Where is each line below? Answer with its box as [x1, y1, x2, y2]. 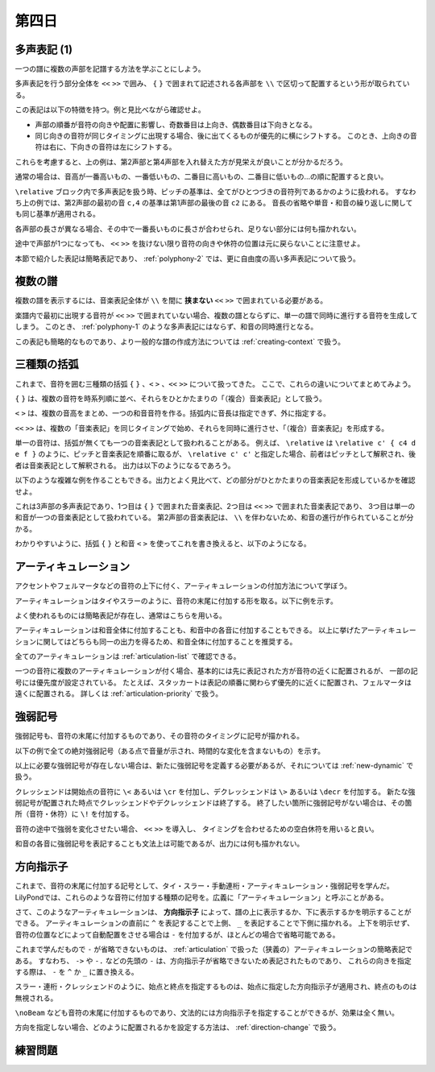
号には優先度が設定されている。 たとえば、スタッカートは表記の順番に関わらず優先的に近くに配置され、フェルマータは [14, 677, 412, 687]
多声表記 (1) [14, 43, 72, 56]
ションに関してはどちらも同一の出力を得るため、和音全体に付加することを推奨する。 [14, 636, 297, 646]
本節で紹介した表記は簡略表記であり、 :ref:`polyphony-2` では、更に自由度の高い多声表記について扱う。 [14, 254, 360, 263]
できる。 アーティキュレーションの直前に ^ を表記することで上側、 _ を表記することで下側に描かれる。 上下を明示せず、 [14, 918, 415, 928]
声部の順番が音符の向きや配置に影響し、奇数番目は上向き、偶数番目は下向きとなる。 [35, 119, 317, 129]
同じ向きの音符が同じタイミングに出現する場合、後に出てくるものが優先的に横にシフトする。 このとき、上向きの [35, 131, 411, 141]
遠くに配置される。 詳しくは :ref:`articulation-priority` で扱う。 [14, 689, 223, 698]
